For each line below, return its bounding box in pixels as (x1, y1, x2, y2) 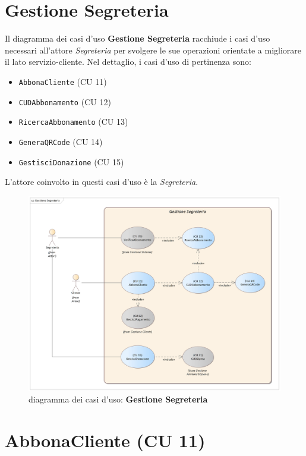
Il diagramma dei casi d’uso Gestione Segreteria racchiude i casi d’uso (5, 32, 270, 45)
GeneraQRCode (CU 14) (18, 135, 103, 147)
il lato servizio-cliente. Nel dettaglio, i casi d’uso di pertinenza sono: (5, 55, 251, 68)
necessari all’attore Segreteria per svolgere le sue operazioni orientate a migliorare (5, 43, 301, 56)
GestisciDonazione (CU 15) (18, 155, 124, 168)
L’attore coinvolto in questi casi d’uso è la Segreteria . (5, 175, 198, 188)
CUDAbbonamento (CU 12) (18, 95, 111, 108)
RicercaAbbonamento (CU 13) (18, 115, 128, 128)
